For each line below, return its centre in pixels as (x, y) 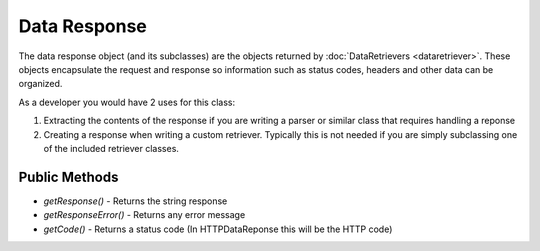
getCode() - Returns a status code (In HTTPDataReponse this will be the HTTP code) (218, 229)
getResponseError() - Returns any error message (144, 215)
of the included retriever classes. (111, 148)
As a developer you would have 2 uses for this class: (126, 102)
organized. (40, 84)
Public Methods (68, 176)
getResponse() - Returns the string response (135, 201)
